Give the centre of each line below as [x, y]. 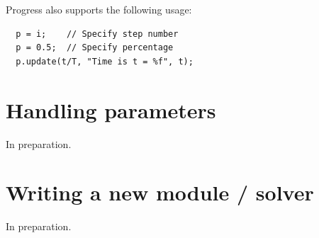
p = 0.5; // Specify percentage [95, 48]
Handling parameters [111, 109]
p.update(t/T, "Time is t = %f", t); [105, 61]
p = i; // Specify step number [97, 34]
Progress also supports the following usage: [99, 9]
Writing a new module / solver [160, 192]
